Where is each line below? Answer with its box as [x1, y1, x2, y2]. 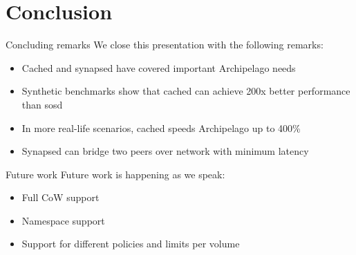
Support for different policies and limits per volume [21, 236, 240, 251]
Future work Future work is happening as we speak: [6, 167, 225, 181]
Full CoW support [21, 190, 100, 205]
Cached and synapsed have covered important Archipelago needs [21, 60, 296, 75]
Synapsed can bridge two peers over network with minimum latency [21, 144, 309, 158]
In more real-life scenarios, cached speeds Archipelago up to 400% [21, 120, 301, 135]
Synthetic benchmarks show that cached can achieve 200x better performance [21, 84, 350, 98]
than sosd [21, 97, 63, 111]
